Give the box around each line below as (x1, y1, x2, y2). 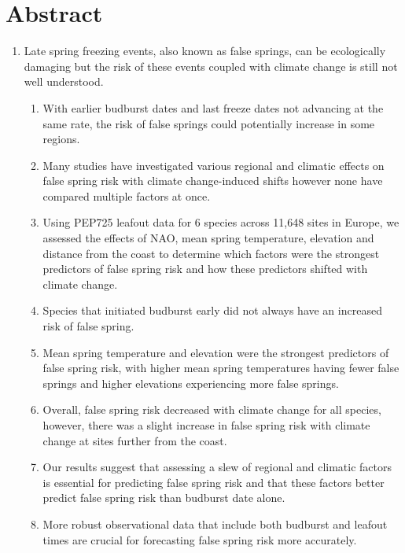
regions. (42, 131, 80, 147)
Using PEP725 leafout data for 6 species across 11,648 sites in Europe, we (42, 214, 399, 230)
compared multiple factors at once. (42, 187, 211, 204)
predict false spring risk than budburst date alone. (42, 489, 285, 506)
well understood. (24, 73, 104, 90)
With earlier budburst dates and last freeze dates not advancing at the (42, 99, 384, 116)
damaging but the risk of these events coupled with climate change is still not (24, 57, 398, 74)
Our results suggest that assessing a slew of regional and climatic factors (42, 459, 392, 475)
